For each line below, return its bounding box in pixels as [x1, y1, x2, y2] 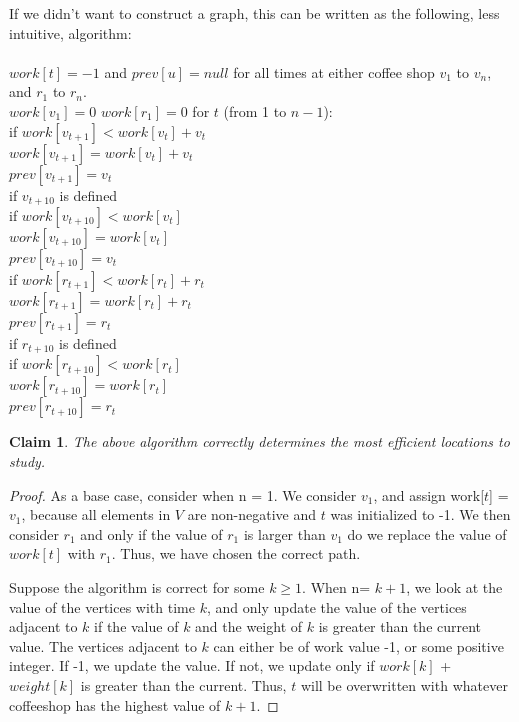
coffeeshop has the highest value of [9, 694, 221, 715]
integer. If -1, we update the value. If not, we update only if [9, 655, 375, 676]
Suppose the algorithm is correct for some [9, 577, 265, 598]
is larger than [243, 523, 326, 544]
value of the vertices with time [9, 596, 195, 617]
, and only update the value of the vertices [206, 596, 467, 617]
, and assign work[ [373, 484, 485, 505]
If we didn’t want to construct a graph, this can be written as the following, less [9, 3, 500, 23]
